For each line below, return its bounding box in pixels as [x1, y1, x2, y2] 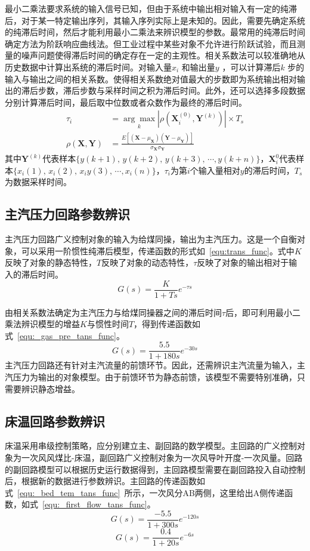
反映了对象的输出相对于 [197, 256, 289, 269]
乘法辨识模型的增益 [5, 318, 80, 330]
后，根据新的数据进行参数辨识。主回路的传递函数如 [5, 475, 205, 487]
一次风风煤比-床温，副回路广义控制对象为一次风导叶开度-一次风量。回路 [21, 451, 303, 464]
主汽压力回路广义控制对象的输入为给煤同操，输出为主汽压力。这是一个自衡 [5, 233, 297, 245]
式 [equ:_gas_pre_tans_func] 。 [5, 329, 125, 341]
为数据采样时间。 [5, 176, 72, 188]
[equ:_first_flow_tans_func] [42, 498, 147, 510]
